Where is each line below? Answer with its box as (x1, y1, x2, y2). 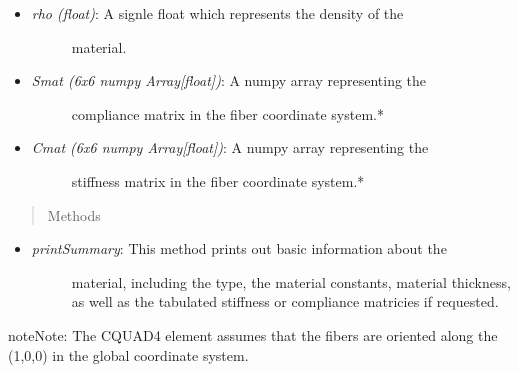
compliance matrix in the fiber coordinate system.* (71, 103, 384, 124)
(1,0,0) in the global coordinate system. (8, 344, 249, 365)
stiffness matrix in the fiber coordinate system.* (71, 170, 365, 191)
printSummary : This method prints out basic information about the (31, 238, 447, 259)
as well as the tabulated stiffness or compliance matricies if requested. (71, 291, 499, 312)
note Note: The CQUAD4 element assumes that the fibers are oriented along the (8, 324, 498, 345)
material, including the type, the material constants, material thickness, (71, 271, 511, 292)
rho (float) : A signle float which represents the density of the (31, 3, 404, 23)
